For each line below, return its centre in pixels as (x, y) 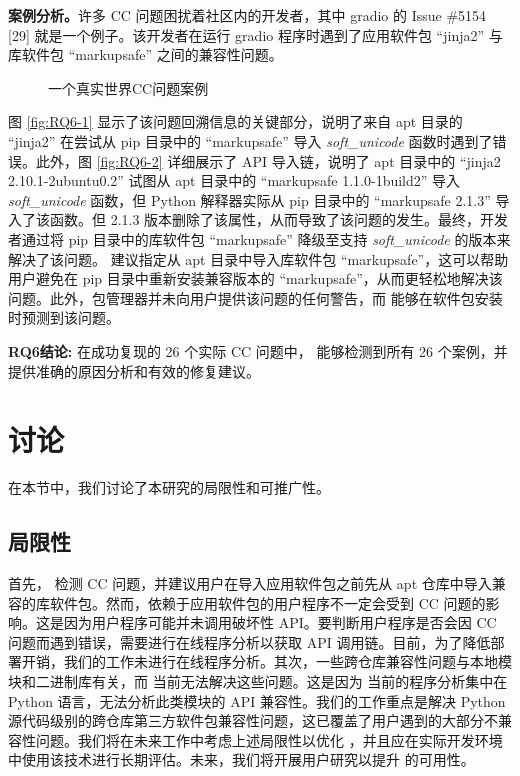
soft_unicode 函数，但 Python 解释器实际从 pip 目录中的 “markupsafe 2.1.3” (249, 199)
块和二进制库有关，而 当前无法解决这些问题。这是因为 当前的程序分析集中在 (258, 680)
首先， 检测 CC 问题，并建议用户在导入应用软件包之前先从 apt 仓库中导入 (250, 583)
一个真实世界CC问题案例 (128, 87)
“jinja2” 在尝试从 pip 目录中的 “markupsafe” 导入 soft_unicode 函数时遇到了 (250, 140)
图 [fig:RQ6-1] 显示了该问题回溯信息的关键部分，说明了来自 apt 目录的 (235, 121)
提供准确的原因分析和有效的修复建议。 (134, 370)
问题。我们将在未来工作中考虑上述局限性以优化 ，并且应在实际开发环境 (269, 739)
